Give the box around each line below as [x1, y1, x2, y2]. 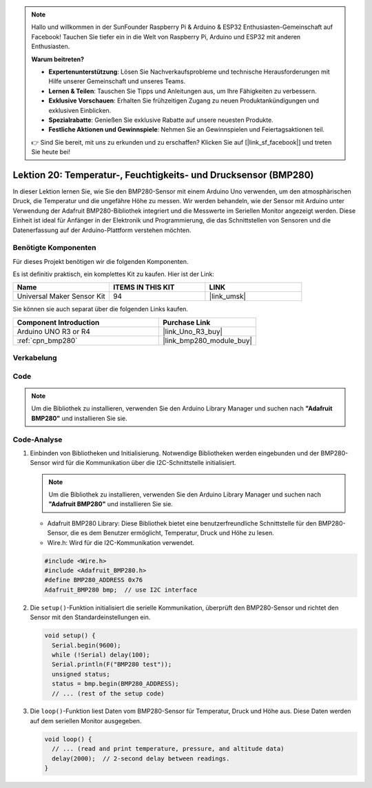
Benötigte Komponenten [12, 243, 96, 253]
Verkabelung [12, 353, 58, 363]
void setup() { [44, 632, 96, 640]
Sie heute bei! [31, 148, 70, 156]
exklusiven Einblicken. [48, 106, 112, 114]
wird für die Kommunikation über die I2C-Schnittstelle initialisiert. [52, 459, 237, 467]
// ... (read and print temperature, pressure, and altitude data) [52, 745, 285, 753]
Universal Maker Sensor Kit [17, 291, 106, 301]
